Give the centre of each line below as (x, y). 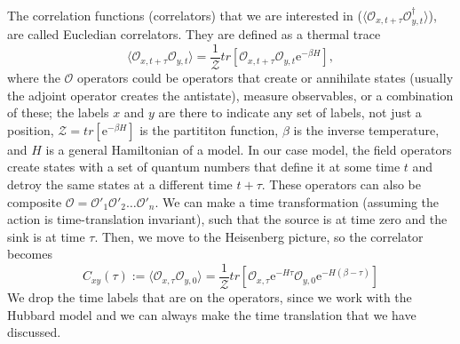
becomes (30, 254)
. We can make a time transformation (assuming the (297, 201)
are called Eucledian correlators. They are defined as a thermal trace (194, 34)
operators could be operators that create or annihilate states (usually (266, 78)
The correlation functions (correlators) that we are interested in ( (185, 15)
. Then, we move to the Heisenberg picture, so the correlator (259, 236)
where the (34, 78)
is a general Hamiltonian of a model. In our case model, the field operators (249, 149)
